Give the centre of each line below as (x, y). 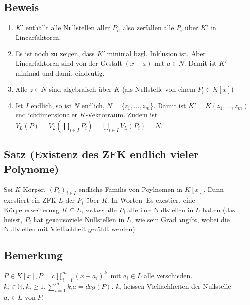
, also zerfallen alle (146, 28)
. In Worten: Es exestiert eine (151, 200)
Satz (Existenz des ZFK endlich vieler (101, 154)
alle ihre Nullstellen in (161, 209)
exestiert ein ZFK (30, 200)
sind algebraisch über (80, 89)
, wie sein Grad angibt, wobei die (180, 219)
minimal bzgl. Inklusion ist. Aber (156, 53)
